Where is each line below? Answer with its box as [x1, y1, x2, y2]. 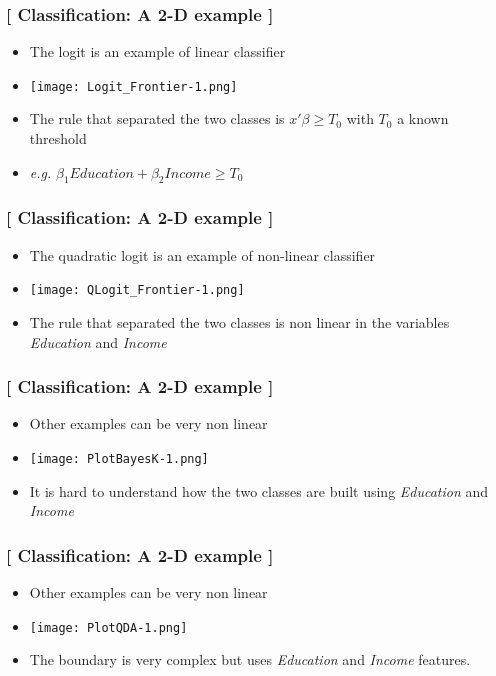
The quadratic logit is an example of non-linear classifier [29, 244, 376, 265]
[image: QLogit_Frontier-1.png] [29, 283, 245, 298]
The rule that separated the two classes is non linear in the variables [29, 311, 450, 332]
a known [397, 108, 449, 129]
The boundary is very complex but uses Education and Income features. [29, 649, 471, 670]
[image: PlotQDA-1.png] [29, 620, 188, 635]
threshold [29, 128, 87, 149]
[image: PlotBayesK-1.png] [29, 451, 209, 466]
